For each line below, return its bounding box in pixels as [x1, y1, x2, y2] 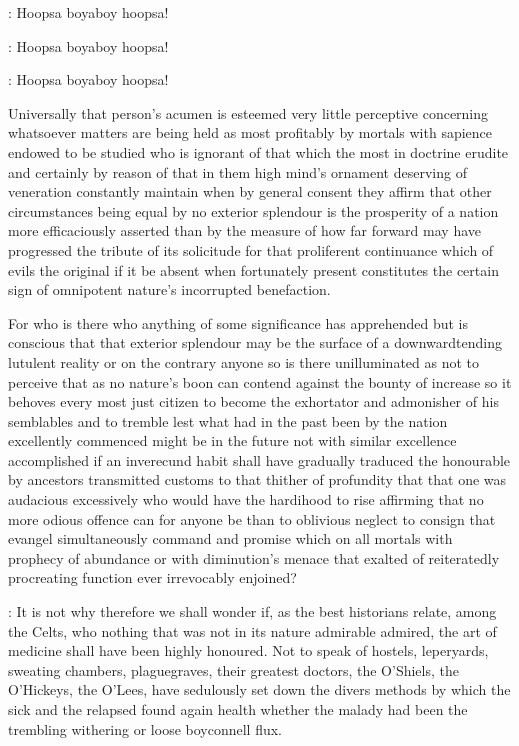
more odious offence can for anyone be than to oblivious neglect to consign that [8, 508, 496, 529]
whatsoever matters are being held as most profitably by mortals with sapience [8, 122, 493, 143]
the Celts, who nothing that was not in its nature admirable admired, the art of [8, 620, 497, 641]
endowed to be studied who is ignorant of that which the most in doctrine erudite [8, 141, 509, 162]
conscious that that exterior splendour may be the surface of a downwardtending [8, 332, 503, 353]
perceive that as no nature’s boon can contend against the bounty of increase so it [8, 371, 512, 392]
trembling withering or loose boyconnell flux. [8, 718, 283, 739]
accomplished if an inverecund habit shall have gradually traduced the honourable [8, 449, 511, 470]
